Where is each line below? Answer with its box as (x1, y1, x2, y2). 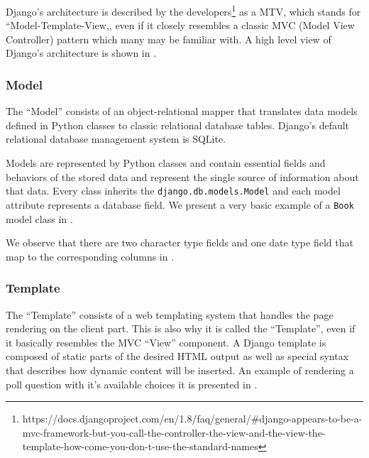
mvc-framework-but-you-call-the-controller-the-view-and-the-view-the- (22, 425, 326, 440)
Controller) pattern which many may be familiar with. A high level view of (6, 31, 331, 46)
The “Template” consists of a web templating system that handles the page (6, 307, 334, 322)
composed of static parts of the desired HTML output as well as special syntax (6, 349, 349, 364)
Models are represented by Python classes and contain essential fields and (6, 156, 326, 170)
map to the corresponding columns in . (6, 249, 175, 263)
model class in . (6, 211, 73, 226)
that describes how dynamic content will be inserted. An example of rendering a (6, 362, 354, 377)
